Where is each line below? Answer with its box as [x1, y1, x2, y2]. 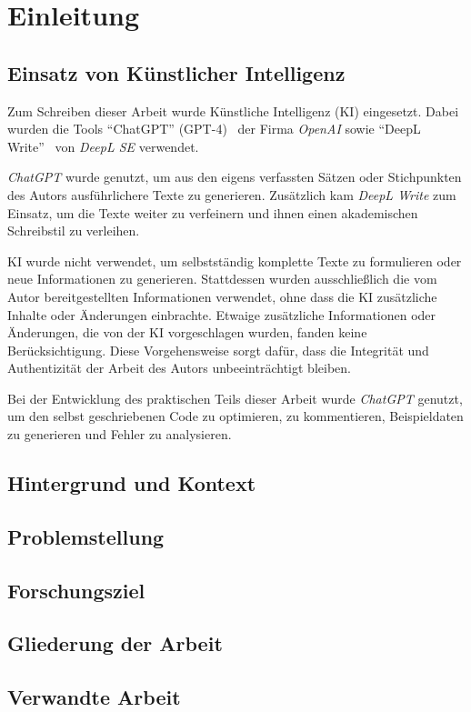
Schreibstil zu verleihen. [7, 221, 140, 240]
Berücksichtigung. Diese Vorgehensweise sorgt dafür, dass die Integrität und [7, 340, 429, 359]
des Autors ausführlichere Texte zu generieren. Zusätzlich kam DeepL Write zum [7, 185, 456, 204]
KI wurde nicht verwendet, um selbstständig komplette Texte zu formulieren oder [7, 251, 462, 270]
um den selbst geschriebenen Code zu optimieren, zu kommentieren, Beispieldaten [7, 406, 464, 426]
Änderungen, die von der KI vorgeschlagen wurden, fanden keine [7, 323, 367, 342]
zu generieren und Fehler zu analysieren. [7, 425, 232, 444]
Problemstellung [7, 522, 165, 550]
